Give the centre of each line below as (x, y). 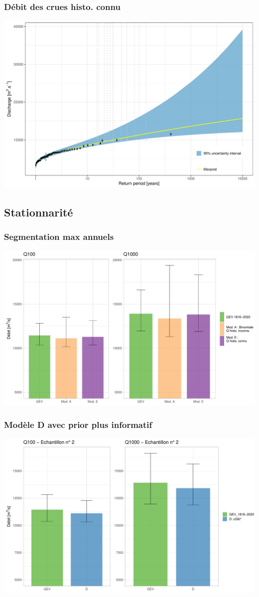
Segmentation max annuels (59, 237)
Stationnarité (39, 212)
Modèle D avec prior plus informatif (78, 425)
